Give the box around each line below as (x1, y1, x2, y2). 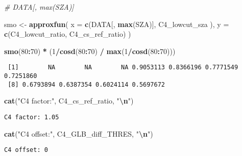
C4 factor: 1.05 (4, 113, 59, 121)
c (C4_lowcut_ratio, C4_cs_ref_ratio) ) (4, 29, 131, 39)
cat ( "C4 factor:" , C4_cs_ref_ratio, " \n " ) (4, 95, 134, 106)
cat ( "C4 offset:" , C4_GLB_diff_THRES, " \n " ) (4, 128, 153, 139)
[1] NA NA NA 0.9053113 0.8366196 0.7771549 (8, 64, 238, 71)
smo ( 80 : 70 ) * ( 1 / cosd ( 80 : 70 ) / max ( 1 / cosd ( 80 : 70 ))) (4, 45, 176, 56)
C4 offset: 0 (4, 146, 48, 154)
